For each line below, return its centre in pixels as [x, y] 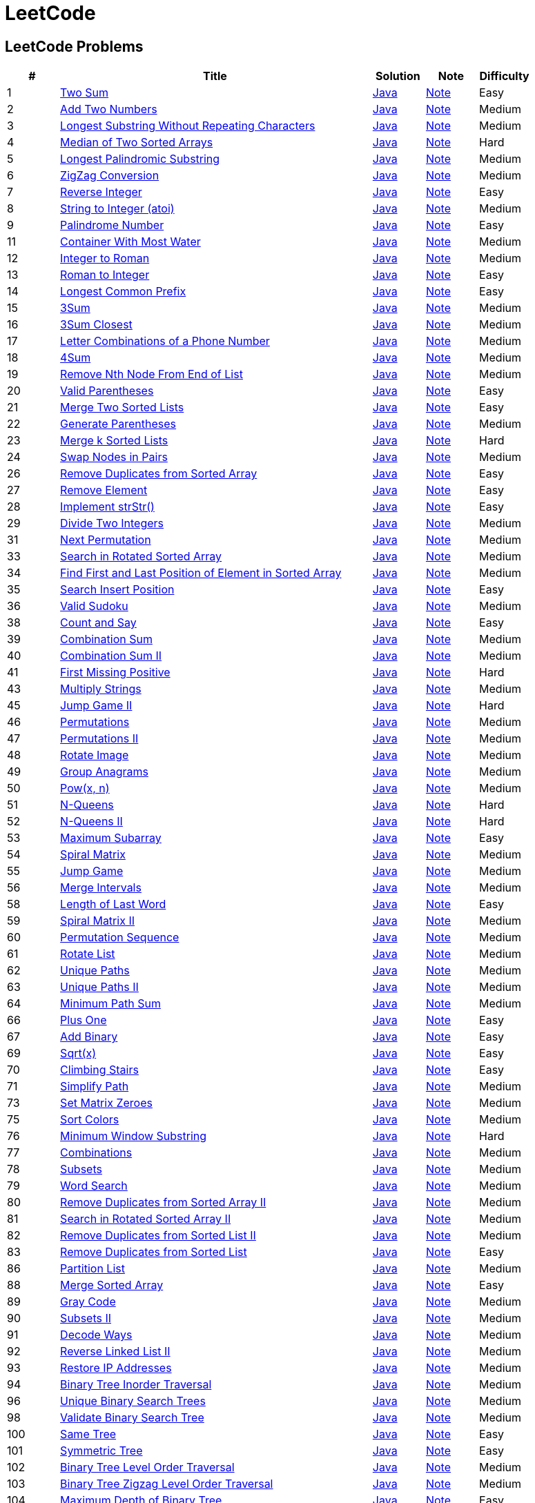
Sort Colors [90, 1120]
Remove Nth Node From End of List [152, 374]
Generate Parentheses [118, 424]
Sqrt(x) [78, 1053]
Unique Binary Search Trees [133, 1401]
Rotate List [88, 954]
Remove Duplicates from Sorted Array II [163, 1202]
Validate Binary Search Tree [132, 1418]
